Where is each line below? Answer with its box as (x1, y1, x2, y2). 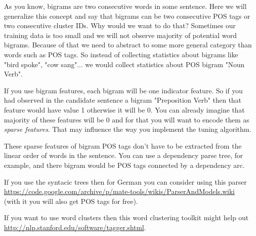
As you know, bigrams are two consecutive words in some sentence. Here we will (4, 1, 247, 11)
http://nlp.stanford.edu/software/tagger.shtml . (4, 222, 146, 232)
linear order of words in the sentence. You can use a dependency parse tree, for (4, 150, 243, 160)
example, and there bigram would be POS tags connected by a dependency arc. (4, 159, 245, 170)
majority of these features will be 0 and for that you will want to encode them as (4, 114, 250, 124)
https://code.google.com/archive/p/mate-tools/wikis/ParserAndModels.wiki (4, 186, 235, 197)
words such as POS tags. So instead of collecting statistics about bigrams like (4, 49, 238, 59)
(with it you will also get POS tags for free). (4, 196, 138, 206)
